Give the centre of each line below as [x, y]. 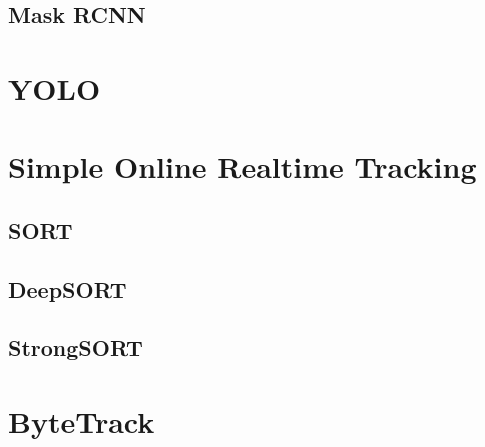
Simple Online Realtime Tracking [242, 166]
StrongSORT [75, 347]
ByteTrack [81, 421]
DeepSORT [67, 288]
